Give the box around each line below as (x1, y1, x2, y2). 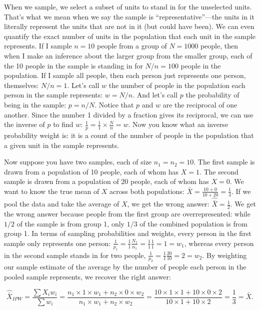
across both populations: (109, 185, 184, 196)
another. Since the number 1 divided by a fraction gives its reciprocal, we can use (4, 109, 253, 119)
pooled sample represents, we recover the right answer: (4, 271, 171, 281)
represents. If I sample (4, 40, 72, 51)
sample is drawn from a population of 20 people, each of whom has (4, 176, 209, 186)
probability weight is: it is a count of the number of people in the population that (4, 129, 254, 140)
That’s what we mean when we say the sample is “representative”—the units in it (4, 11, 254, 21)
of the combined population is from (139, 218, 247, 228)
